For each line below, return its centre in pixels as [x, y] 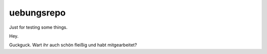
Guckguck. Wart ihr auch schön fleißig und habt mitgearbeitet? [73, 45]
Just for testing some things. [38, 27]
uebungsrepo [38, 13]
